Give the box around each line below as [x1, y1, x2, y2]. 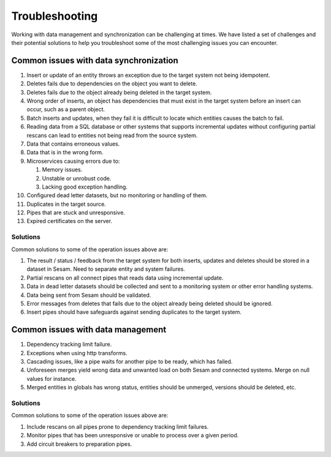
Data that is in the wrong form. [26, 149, 104, 156]
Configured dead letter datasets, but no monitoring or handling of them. [26, 192, 208, 199]
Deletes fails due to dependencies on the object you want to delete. [26, 80, 197, 87]
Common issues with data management [11, 324, 167, 335]
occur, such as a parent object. [26, 106, 105, 113]
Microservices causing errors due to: [26, 157, 120, 165]
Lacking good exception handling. [42, 183, 128, 190]
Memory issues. [42, 166, 83, 173]
